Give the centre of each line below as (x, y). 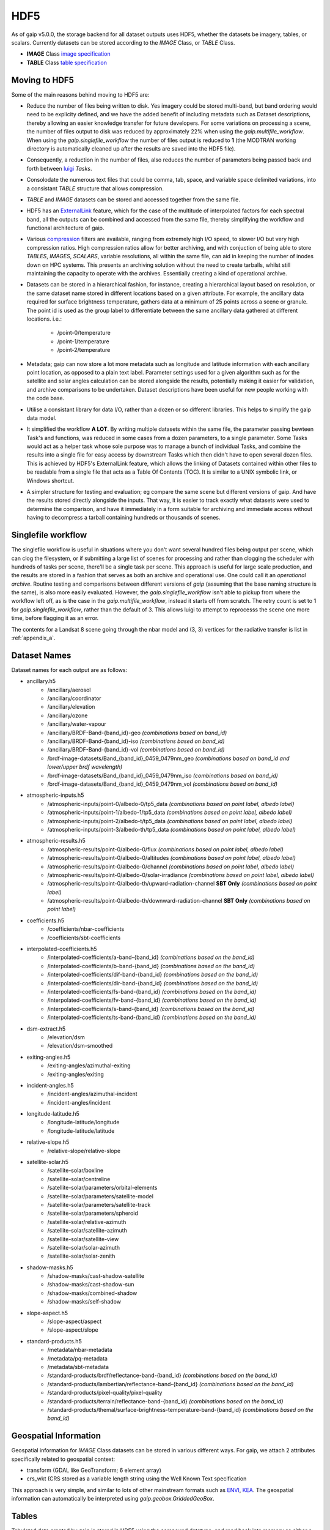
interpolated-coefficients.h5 (62, 949)
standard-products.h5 (54, 1341)
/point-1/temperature (83, 341)
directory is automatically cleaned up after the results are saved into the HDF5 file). (131, 148)
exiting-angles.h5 (49, 1057)
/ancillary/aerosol (69, 690)
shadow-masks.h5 (50, 1267)
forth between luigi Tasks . (59, 168)
